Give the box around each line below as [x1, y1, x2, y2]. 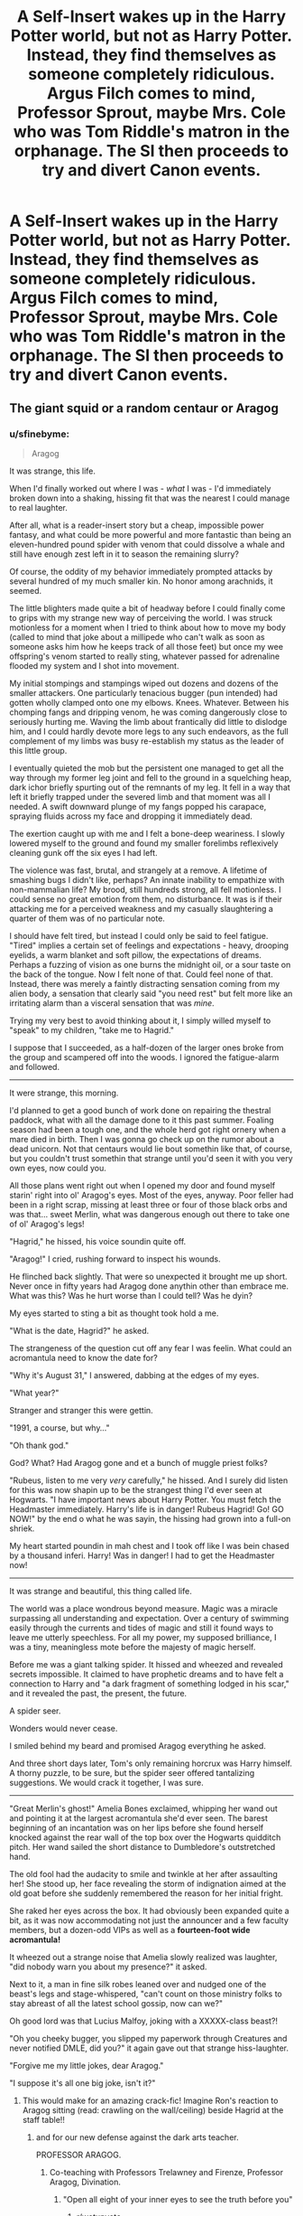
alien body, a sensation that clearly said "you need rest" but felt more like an [9, 988, 293, 999]
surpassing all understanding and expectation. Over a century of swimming [9, 1612, 289, 1623]
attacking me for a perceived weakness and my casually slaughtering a [9, 903, 273, 914]
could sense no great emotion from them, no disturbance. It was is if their [9, 893, 282, 905]
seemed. [9, 585, 42, 596]
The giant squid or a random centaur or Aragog [9, 400, 280, 416]
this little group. [9, 745, 68, 756]
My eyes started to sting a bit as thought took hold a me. [9, 1308, 219, 1319]
